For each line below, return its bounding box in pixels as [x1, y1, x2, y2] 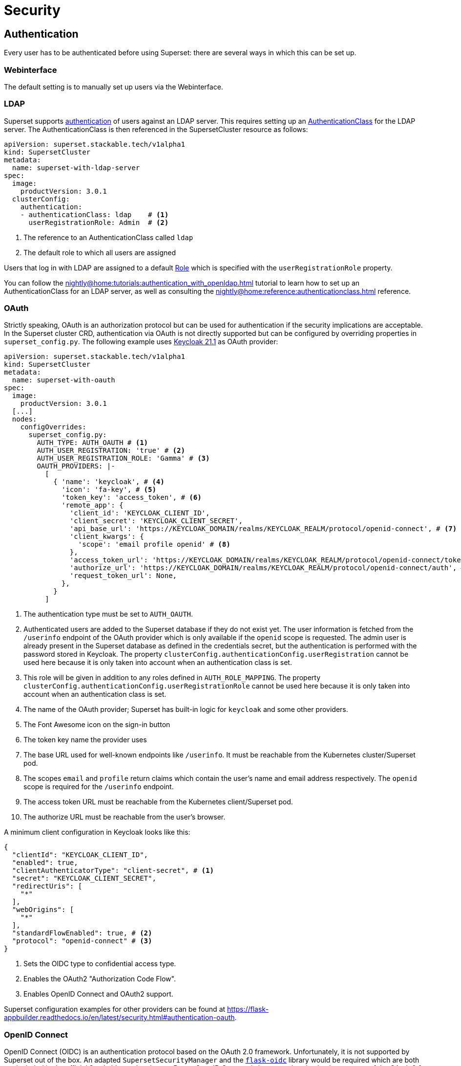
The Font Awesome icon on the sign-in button [23, 720, 170, 729]
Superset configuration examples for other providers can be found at [4, 1005, 226, 1014]
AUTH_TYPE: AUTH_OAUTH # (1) [37, 439, 148, 447]
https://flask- [227, 1005, 269, 1014]
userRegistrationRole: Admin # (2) [28, 218, 169, 226]
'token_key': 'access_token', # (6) [62, 493, 202, 502]
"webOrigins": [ [12, 906, 74, 914]
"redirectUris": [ [12, 882, 83, 890]
